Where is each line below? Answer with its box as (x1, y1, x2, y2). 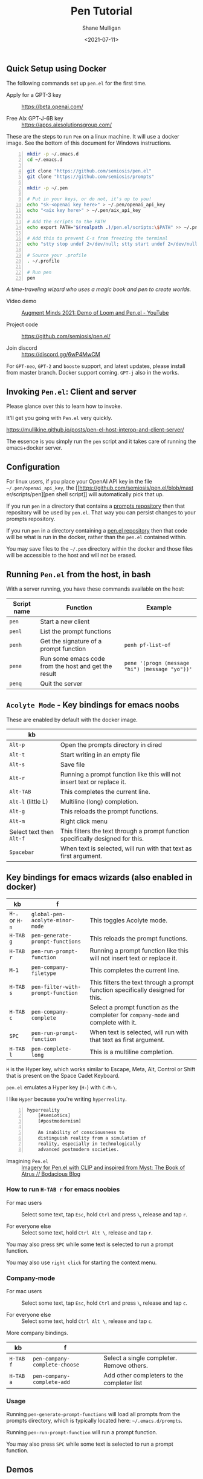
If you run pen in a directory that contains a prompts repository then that (6, 502, 185, 510)
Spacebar (9, 848, 34, 856)
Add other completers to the (103, 1371, 184, 1380)
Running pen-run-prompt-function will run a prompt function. (6, 1429, 158, 1436)
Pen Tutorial (70, 4, 133, 18)
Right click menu (60, 817, 108, 825)
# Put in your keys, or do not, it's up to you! (27, 196, 152, 202)
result (40, 669, 57, 678)
